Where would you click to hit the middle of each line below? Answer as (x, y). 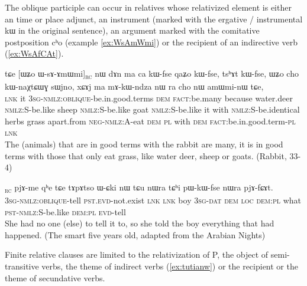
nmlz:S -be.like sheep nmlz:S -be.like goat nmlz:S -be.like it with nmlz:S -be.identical (152, 109)
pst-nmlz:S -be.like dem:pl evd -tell (65, 211)
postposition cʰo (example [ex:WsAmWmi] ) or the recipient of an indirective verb (151, 42)
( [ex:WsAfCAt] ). (34, 53)
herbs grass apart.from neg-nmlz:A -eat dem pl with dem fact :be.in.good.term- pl (150, 121)
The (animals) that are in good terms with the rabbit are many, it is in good (144, 144)
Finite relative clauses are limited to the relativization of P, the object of (137, 254)
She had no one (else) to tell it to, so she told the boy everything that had (140, 223)
